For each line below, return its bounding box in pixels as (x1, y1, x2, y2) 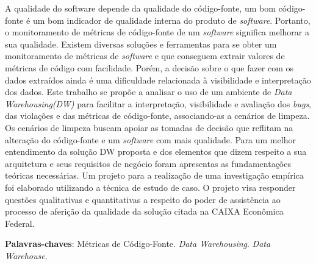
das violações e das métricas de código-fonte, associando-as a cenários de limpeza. (5, 109, 310, 122)
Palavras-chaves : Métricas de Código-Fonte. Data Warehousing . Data (5, 237, 271, 250)
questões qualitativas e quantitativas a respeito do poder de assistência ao (5, 193, 281, 205)
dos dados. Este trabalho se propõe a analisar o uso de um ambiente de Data (5, 85, 292, 98)
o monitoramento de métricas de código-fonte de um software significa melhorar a (5, 26, 309, 38)
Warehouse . (5, 249, 48, 262)
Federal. (5, 216, 35, 229)
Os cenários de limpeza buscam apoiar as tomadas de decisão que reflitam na (5, 121, 293, 134)
